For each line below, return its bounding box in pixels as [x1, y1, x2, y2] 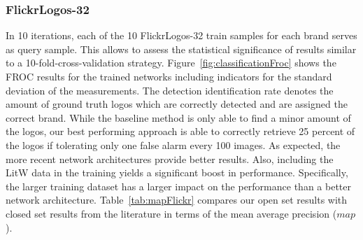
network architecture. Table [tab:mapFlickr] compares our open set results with [6, 192, 348, 207]
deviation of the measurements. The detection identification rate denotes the [6, 83, 334, 97]
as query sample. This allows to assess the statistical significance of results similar [6, 41, 357, 56]
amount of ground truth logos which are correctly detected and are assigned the [6, 97, 348, 111]
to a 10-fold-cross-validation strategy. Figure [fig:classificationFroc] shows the [6, 55, 336, 70]
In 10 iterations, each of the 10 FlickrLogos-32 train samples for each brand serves [6, 28, 357, 43]
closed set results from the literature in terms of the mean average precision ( [6, 206, 337, 220]
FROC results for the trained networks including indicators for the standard [6, 69, 332, 83]
